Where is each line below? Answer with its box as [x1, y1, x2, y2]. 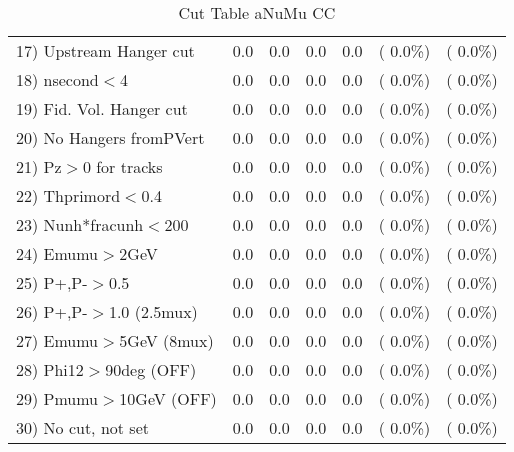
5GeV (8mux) [119, 329, 214, 352]
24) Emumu [16, 242, 99, 265]
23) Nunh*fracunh [16, 213, 144, 236]
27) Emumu [16, 329, 99, 352]
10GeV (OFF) [119, 387, 217, 410]
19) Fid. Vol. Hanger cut [16, 97, 188, 120]
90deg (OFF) [105, 358, 197, 381]
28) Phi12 [16, 358, 84, 381]
